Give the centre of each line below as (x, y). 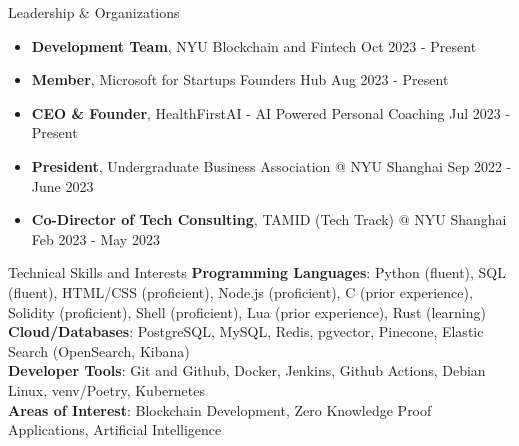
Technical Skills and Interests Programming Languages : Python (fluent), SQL (257, 272)
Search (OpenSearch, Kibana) (99, 350)
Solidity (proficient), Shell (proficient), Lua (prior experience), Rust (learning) (247, 311)
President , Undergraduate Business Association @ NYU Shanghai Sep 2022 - (271, 165)
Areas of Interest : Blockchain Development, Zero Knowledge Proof (220, 409)
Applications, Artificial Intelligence (115, 429)
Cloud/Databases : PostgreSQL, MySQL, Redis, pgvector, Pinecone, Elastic (246, 331)
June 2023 (62, 185)
